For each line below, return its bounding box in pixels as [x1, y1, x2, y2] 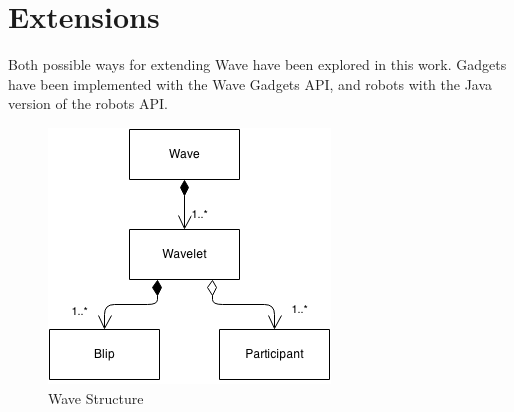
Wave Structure [48, 387, 144, 408]
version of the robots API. [8, 93, 168, 114]
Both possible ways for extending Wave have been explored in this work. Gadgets [8, 54, 507, 75]
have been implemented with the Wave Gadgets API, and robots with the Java [8, 73, 493, 94]
